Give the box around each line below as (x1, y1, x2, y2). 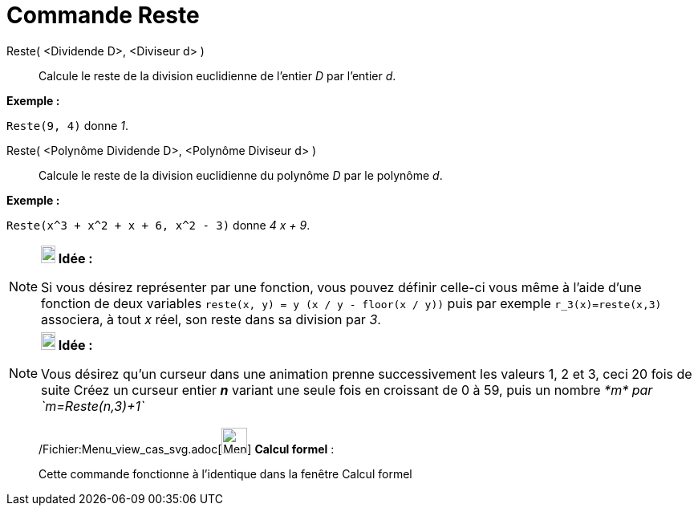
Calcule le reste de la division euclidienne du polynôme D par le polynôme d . (39, 168, 443, 182)
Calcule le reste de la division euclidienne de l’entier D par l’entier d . (39, 68, 396, 83)
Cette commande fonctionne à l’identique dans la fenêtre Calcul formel (39, 466, 412, 481)
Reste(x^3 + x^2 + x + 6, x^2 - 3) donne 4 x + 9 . (6, 217, 310, 232)
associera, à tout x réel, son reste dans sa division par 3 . (41, 311, 381, 327)
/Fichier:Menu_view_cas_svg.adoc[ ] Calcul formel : (39, 441, 335, 456)
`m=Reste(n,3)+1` (41, 397, 145, 414)
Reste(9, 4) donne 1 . (6, 118, 129, 132)
